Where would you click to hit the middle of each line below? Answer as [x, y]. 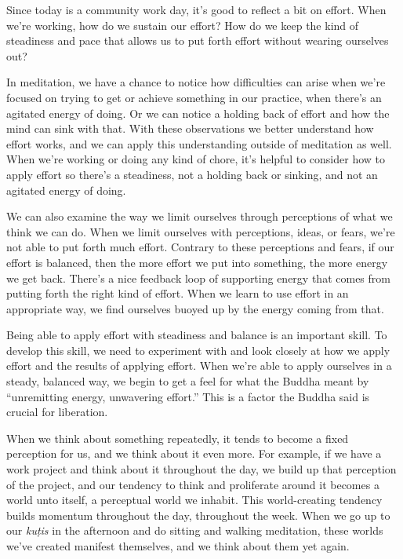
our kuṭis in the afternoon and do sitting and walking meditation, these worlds [195, 530]
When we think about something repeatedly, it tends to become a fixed [178, 438]
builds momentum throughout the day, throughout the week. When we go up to [198, 515]
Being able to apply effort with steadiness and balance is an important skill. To [197, 335]
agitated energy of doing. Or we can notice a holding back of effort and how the [198, 113]
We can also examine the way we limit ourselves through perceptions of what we [200, 216]
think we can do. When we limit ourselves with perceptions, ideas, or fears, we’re [201, 231]
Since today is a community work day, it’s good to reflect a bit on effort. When [196, 9]
